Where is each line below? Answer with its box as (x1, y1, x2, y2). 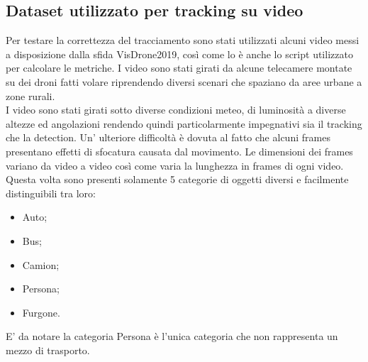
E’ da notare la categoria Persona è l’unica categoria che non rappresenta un (6, 329, 338, 344)
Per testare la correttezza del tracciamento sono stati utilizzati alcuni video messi (6, 33, 359, 48)
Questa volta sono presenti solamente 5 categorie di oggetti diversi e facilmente (6, 172, 349, 187)
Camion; (22, 257, 60, 272)
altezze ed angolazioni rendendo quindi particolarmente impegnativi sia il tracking (6, 116, 362, 131)
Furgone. (22, 305, 60, 319)
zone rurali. (6, 88, 55, 103)
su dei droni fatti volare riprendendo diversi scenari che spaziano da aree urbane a (6, 74, 362, 89)
